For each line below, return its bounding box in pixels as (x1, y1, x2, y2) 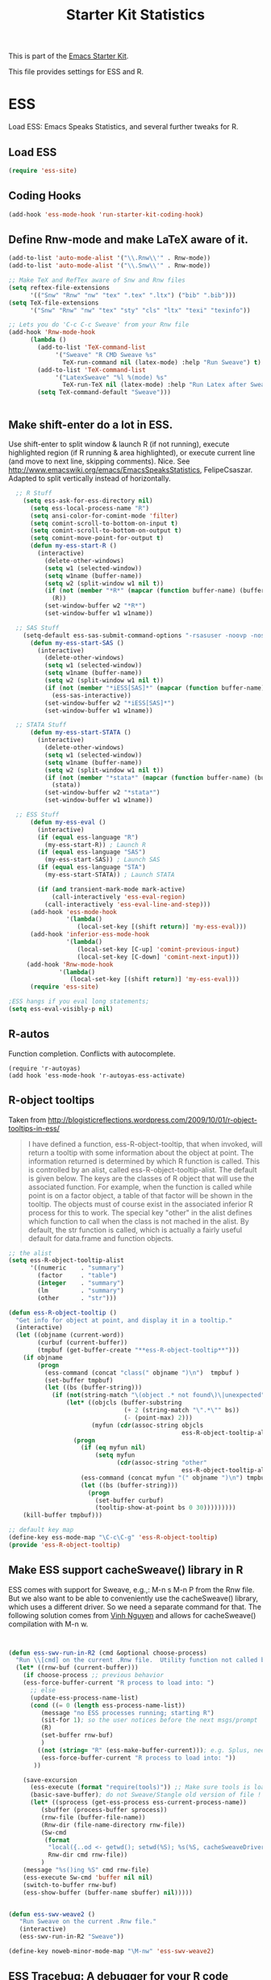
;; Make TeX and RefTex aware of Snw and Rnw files (8, 276, 186, 284)
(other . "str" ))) (37, 1294, 117, 1302)
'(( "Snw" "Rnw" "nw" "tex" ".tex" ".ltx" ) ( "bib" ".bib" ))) (29, 291, 236, 300)
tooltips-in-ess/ (8, 1123, 60, 1133)
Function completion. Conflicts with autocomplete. (8, 1048, 176, 1059)
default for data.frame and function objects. (27, 1233, 174, 1243)
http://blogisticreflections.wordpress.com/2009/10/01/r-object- (48, 1114, 258, 1124)
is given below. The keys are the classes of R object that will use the (27, 1173, 255, 1183)
